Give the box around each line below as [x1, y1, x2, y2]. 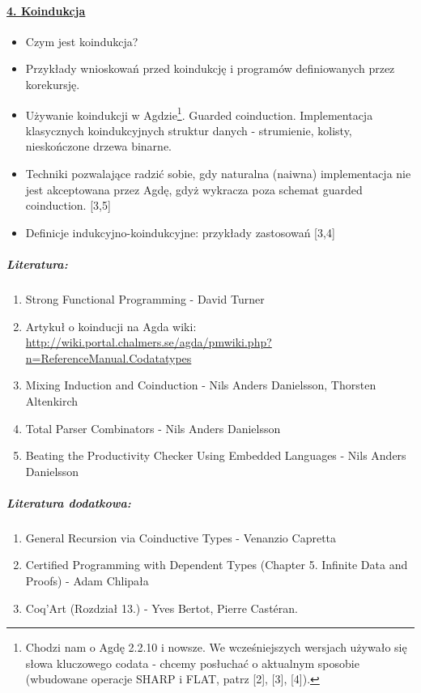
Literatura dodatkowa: [6, 494, 131, 511]
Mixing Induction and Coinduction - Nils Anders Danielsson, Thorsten [25, 376, 376, 393]
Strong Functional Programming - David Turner [25, 290, 265, 307]
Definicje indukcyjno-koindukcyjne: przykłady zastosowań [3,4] [25, 223, 335, 240]
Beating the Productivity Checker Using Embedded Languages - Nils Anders [25, 447, 406, 464]
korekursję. [25, 75, 80, 92]
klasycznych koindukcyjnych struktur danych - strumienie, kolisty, [25, 121, 352, 138]
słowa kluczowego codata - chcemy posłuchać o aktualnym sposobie [25, 654, 359, 671]
